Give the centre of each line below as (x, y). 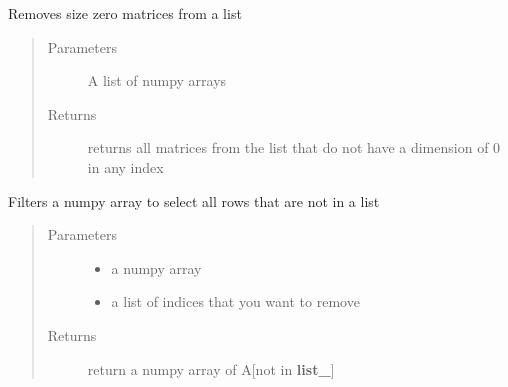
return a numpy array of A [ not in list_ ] (211, 368)
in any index (125, 166)
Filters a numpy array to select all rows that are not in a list (194, 200)
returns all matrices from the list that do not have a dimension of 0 (294, 147)
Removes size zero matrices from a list (125, 13)
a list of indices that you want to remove (235, 301)
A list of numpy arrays (157, 80)
